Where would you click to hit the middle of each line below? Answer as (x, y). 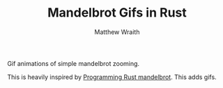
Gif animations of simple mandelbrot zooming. (74, 63)
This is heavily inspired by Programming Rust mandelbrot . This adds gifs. (112, 77)
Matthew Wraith (117, 32)
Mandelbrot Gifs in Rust (117, 13)
